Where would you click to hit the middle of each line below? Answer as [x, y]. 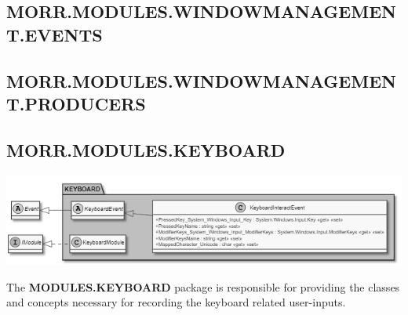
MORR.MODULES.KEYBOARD [146, 149]
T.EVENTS [55, 34]
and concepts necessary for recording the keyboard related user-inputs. [176, 302]
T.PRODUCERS [76, 103]
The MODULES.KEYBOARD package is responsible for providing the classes [203, 286]
